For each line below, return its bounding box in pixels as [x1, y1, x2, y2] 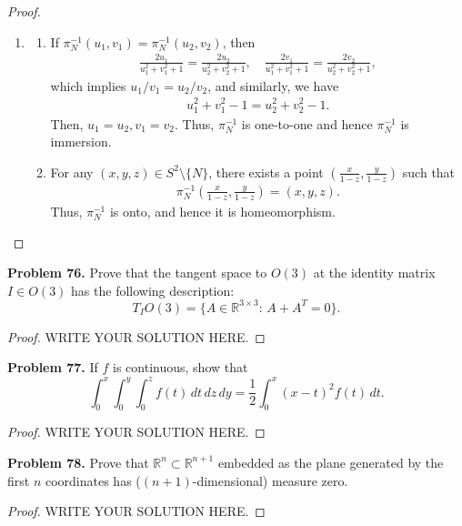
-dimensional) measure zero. [192, 470, 348, 490]
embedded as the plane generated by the [217, 452, 444, 471]
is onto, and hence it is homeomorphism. [109, 201, 336, 220]
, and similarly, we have [207, 76, 339, 95]
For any [50, 162, 94, 181]
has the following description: [71, 280, 235, 299]
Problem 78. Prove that [7, 452, 149, 471]
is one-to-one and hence [241, 114, 373, 133]
